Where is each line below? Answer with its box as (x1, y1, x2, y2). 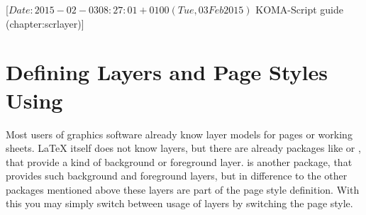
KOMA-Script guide (255, 2, 343, 16)
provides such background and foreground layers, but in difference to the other (6, 168, 348, 183)
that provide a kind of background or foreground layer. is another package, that (6, 154, 353, 169)
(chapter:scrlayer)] (6, 16, 84, 31)
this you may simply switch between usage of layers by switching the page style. (6, 196, 353, 211)
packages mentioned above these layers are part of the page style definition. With (6, 182, 360, 197)
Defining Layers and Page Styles (6, 57, 328, 87)
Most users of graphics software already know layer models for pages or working (6, 126, 353, 141)
